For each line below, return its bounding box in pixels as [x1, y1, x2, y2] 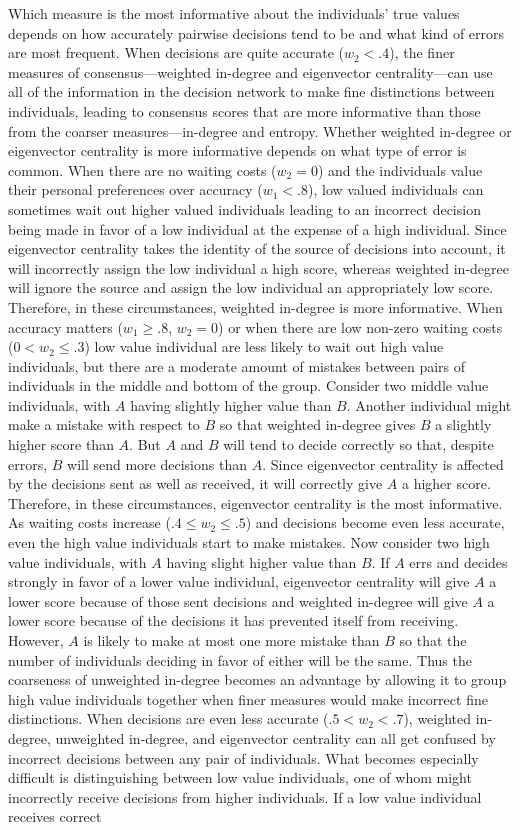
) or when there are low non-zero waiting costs [218, 316, 503, 337]
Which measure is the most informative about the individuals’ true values [8, 3, 460, 23]
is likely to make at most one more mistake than [83, 630, 380, 650]
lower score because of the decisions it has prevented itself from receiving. [8, 610, 459, 631]
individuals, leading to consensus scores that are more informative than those [8, 100, 481, 121]
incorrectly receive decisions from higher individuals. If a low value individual [8, 786, 482, 807]
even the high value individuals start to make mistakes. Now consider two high [8, 532, 490, 553]
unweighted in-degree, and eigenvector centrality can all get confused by [55, 727, 496, 748]
